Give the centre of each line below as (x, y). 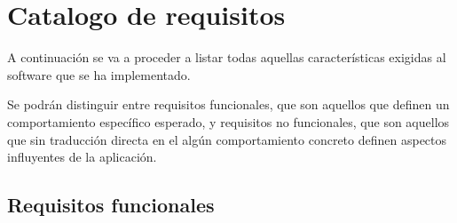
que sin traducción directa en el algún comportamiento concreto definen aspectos (227, 139)
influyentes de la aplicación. (82, 157)
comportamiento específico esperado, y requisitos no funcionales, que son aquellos (228, 121)
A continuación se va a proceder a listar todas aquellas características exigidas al (227, 57)
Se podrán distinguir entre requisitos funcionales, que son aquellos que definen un (228, 104)
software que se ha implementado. (99, 74)
